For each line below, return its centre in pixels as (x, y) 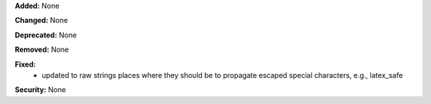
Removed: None (42, 50)
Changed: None (41, 21)
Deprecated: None (46, 35)
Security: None (40, 90)
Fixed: (25, 64)
